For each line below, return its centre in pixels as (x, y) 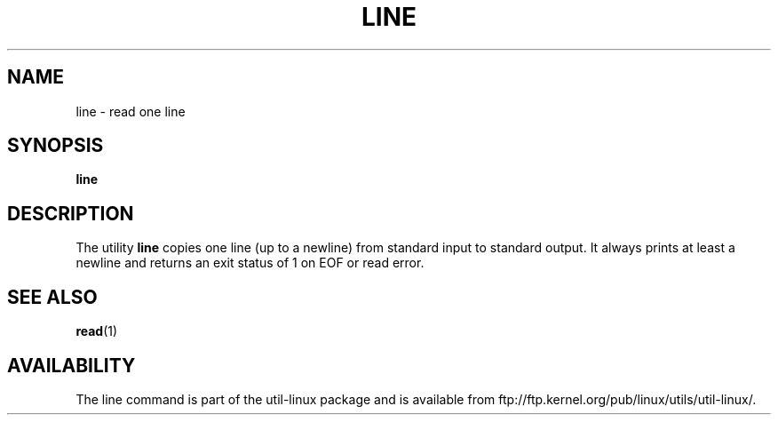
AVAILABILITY (71, 365)
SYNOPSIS (56, 146)
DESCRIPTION (71, 213)
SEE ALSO (52, 297)
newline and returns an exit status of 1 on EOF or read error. (250, 263)
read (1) (97, 331)
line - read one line (131, 111)
